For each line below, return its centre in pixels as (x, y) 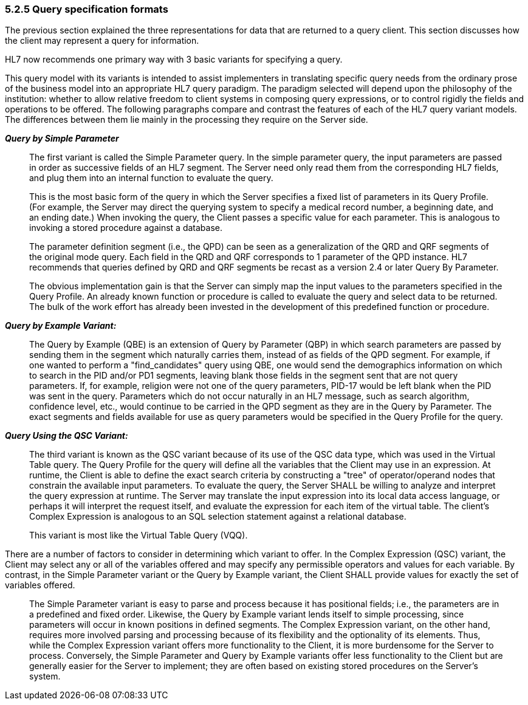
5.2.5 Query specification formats (87, 9)
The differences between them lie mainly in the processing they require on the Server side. (187, 120)
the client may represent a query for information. (102, 41)
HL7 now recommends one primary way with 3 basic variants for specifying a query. (174, 60)
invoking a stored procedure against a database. (126, 228)
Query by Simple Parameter (62, 139)
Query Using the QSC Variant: (67, 436)
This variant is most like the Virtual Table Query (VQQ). (139, 535)
